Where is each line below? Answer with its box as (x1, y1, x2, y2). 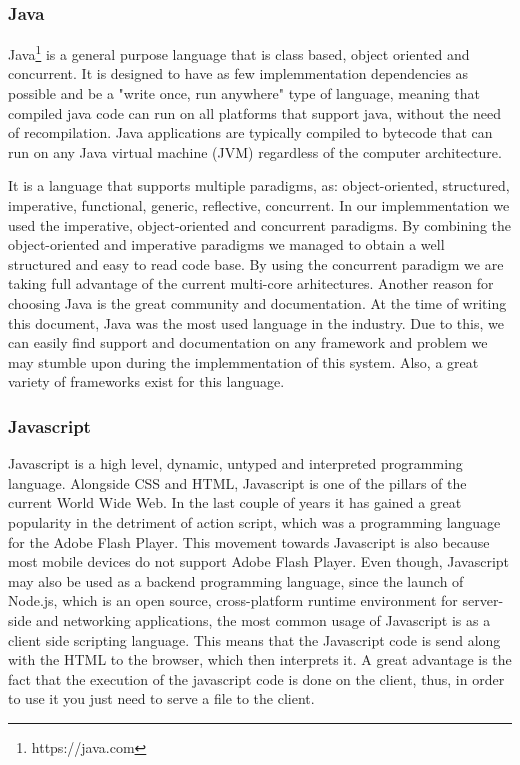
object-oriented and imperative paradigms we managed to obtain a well (8, 234, 445, 255)
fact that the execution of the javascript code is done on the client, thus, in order (8, 668, 505, 689)
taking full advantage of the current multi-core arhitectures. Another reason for (8, 273, 494, 294)
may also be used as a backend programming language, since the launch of (8, 570, 464, 591)
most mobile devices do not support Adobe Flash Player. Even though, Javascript (8, 551, 510, 572)
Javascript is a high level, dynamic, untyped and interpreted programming (8, 453, 463, 474)
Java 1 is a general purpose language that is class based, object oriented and (8, 41, 470, 64)
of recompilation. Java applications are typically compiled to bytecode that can (8, 122, 493, 143)
